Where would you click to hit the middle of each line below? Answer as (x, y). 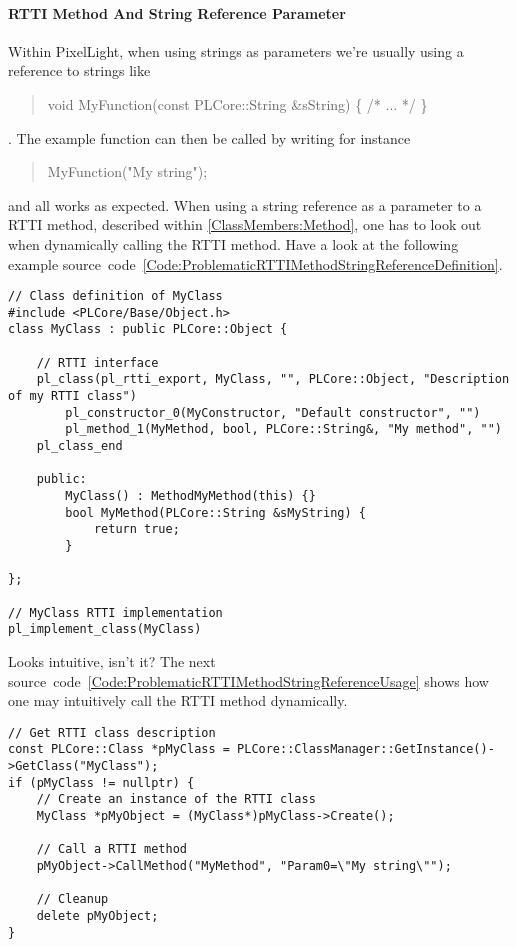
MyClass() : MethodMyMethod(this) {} (190, 496)
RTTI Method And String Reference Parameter (177, 12)
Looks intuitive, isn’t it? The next (112, 660)
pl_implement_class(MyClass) (105, 629)
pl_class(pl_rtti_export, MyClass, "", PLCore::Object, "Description (273, 379)
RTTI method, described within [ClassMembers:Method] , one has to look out (245, 224)
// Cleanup (72, 899)
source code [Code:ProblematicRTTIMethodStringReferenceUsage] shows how (248, 680)
